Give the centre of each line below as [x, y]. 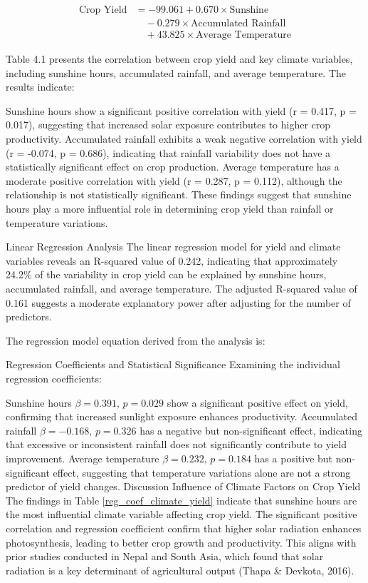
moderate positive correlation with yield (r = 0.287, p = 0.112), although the [174, 180]
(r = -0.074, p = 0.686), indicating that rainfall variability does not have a [168, 152]
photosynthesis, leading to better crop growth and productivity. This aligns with [181, 542]
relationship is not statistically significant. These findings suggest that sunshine [179, 194]
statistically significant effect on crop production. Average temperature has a [173, 167]
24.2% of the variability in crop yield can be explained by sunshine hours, [166, 274]
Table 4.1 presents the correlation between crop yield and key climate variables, [179, 59]
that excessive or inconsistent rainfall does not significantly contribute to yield [176, 444]
